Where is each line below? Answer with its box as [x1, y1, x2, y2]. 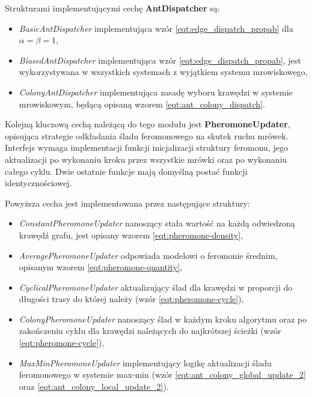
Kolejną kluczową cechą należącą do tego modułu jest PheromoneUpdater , [5, 118, 290, 130]
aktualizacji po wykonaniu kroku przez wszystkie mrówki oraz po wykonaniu [5, 153, 287, 165]
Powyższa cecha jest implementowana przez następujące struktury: [5, 196, 250, 209]
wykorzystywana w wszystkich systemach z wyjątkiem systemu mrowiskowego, [19, 65, 308, 78]
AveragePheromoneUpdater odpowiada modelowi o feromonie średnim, [19, 249, 278, 261]
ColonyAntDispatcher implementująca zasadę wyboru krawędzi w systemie [19, 85, 293, 98]
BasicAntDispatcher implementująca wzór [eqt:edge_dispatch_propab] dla [19, 22, 293, 34]
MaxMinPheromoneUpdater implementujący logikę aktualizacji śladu [19, 356, 272, 369]
